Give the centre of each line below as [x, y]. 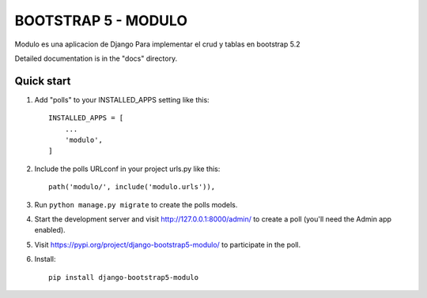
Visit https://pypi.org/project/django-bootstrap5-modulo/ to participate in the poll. [167, 244]
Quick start [43, 81]
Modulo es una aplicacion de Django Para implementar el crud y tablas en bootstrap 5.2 [157, 44]
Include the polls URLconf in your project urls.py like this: [127, 169]
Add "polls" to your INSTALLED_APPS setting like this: [122, 99]
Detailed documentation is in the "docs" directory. [96, 58]
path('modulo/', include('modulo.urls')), [132, 187]
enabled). [50, 230]
